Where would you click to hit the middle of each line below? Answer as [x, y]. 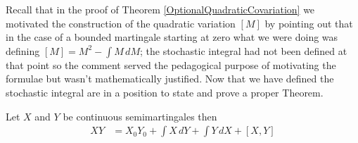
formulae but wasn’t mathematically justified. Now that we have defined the [170, 79]
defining [23, 50]
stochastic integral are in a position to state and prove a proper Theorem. [165, 92]
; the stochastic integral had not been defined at [243, 50]
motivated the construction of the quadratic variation [121, 23]
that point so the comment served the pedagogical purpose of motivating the [171, 64]
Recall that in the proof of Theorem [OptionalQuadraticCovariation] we [160, 9]
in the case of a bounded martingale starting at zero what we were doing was [172, 37]
